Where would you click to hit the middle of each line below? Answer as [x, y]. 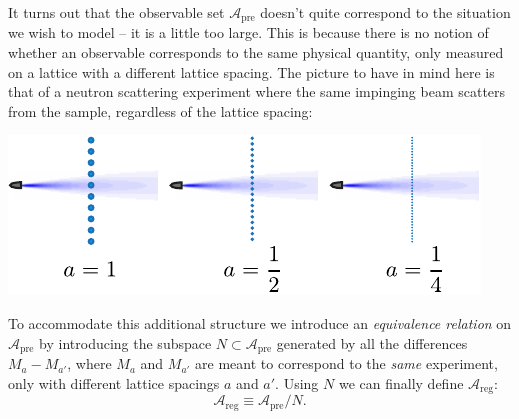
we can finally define [401, 382]
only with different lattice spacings [114, 382]
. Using [297, 382]
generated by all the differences [372, 342]
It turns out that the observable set [116, 12]
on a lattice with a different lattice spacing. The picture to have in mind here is [251, 71]
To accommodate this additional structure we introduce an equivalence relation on [260, 323]
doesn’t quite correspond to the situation [385, 12]
